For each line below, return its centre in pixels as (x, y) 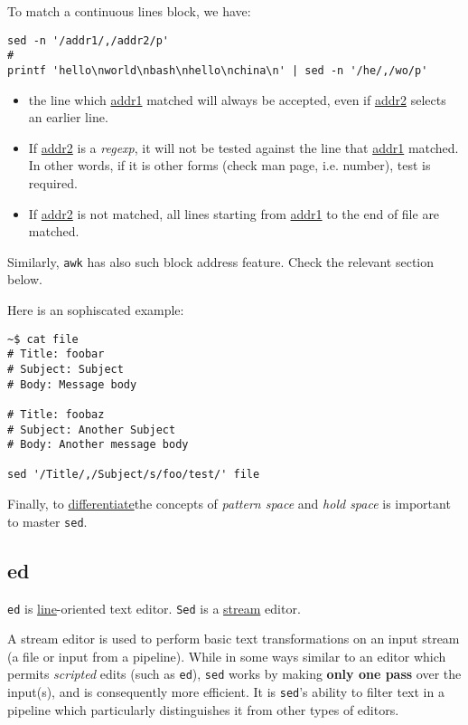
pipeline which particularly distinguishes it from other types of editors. (203, 709)
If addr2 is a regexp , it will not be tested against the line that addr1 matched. (243, 147)
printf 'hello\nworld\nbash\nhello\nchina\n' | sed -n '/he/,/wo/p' (218, 70)
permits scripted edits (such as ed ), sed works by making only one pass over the (234, 674)
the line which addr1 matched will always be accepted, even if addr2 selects (237, 99)
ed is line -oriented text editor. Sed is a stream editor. (154, 608)
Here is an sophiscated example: (96, 309)
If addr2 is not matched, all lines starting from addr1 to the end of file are (234, 213)
